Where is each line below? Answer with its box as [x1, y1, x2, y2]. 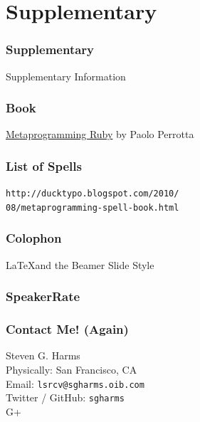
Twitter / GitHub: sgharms [6, 390, 125, 405]
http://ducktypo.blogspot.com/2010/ [6, 189, 179, 199]
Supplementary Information [6, 68, 126, 83]
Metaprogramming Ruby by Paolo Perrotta [6, 127, 194, 142]
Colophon [6, 229, 62, 247]
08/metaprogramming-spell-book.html [6, 202, 179, 213]
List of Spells [6, 157, 82, 174]
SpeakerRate [6, 288, 80, 305]
